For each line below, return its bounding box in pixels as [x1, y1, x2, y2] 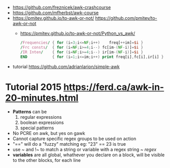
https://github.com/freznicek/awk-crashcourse [12, 5, 111, 10]
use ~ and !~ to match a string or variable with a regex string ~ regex [12, 147, 157, 153]
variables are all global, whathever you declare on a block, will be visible [12, 152, 165, 158]
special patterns [20, 125, 54, 131]
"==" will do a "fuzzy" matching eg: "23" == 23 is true [12, 141, 126, 147]
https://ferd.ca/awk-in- [63, 81, 164, 93]
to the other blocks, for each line [12, 157, 81, 163]
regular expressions [20, 114, 62, 120]
